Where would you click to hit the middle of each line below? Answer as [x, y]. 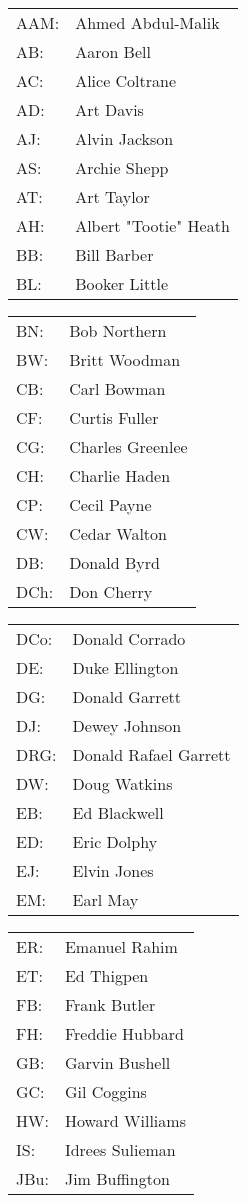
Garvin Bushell [117, 1062]
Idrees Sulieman [120, 1149]
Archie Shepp [122, 167]
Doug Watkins [122, 783]
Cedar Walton [118, 533]
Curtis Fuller [114, 417]
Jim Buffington [117, 1178]
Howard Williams [125, 1120]
